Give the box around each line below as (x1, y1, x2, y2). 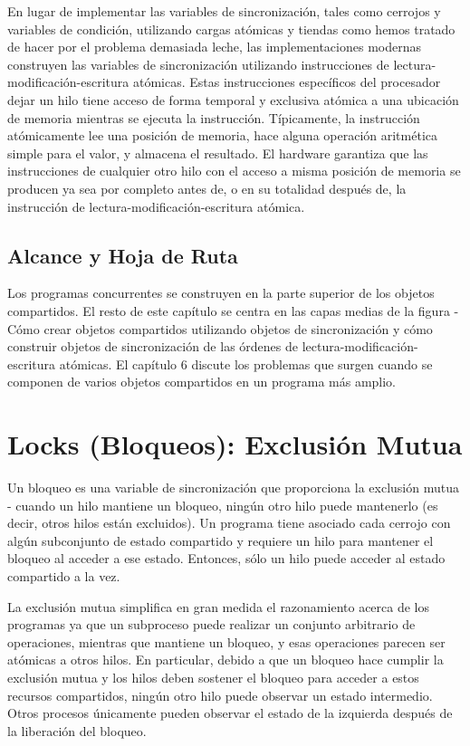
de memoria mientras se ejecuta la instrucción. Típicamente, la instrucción (7, 108, 420, 127)
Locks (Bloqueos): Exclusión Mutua (7, 426, 463, 463)
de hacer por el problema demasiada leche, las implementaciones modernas (7, 37, 421, 56)
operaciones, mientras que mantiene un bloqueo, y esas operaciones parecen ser (7, 632, 446, 651)
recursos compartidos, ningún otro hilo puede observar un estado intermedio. (7, 685, 433, 704)
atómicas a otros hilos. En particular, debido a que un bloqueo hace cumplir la (7, 650, 444, 669)
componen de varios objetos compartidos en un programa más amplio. (7, 372, 397, 391)
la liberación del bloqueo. (7, 721, 147, 740)
